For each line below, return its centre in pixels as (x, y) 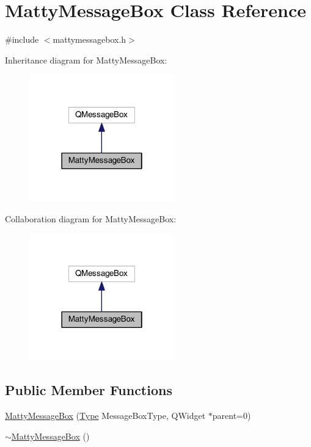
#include (22, 39)
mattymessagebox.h (90, 39)
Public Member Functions (89, 390)
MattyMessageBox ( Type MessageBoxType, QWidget (105, 416)
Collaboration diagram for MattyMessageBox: (91, 218)
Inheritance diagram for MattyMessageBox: (86, 60)
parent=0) (232, 416)
